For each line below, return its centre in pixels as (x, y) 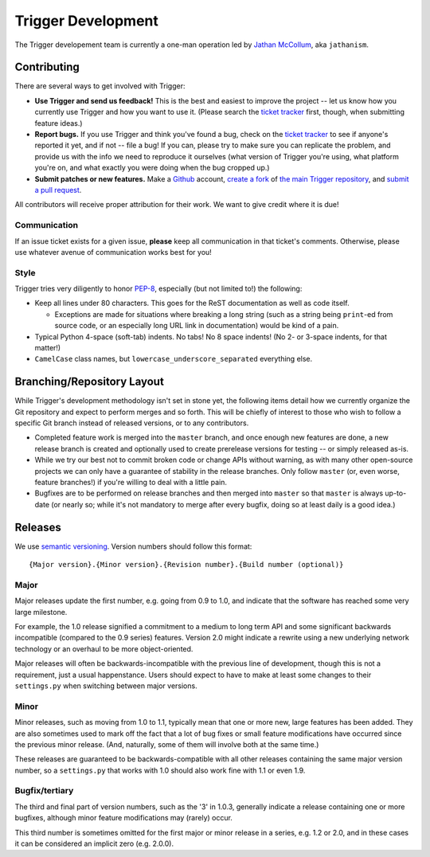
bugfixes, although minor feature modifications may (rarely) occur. (123, 818)
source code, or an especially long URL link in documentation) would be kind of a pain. (197, 326)
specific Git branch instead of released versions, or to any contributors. (132, 423)
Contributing (47, 67)
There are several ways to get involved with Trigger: (100, 86)
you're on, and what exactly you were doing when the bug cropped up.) (152, 168)
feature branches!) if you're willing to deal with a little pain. (131, 483)
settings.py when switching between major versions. (106, 686)
